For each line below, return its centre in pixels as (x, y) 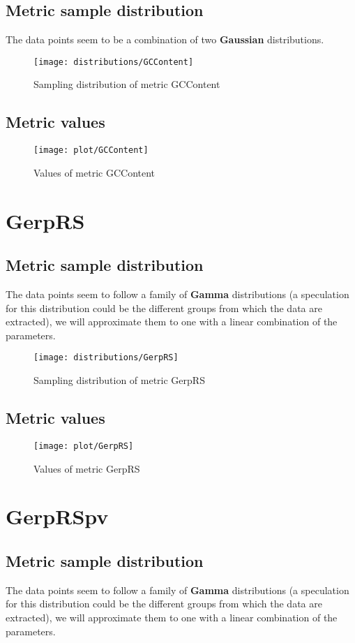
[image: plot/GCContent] (91, 150)
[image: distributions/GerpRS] (106, 358)
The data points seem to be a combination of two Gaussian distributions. (165, 39)
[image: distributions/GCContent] (114, 62)
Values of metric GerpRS (87, 468)
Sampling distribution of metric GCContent (127, 84)
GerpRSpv (57, 516)
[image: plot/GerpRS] (84, 446)
